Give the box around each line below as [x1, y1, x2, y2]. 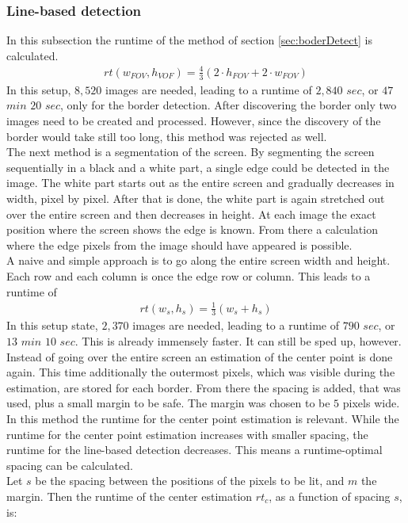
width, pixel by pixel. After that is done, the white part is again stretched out [6, 189, 385, 206]
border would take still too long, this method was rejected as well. [6, 128, 327, 144]
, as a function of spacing [269, 488, 391, 504]
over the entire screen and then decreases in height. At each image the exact [6, 205, 376, 222]
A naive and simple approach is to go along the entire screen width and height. [6, 252, 391, 269]
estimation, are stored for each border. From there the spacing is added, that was [6, 379, 401, 395]
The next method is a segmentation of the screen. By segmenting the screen [6, 143, 375, 160]
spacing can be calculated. [6, 456, 133, 473]
